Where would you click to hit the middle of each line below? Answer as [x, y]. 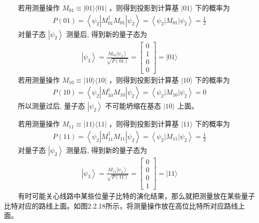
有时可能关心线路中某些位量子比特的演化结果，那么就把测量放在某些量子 [136, 196]
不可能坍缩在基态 [133, 106]
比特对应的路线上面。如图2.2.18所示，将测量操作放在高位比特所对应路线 [121, 205]
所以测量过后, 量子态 [52, 106]
